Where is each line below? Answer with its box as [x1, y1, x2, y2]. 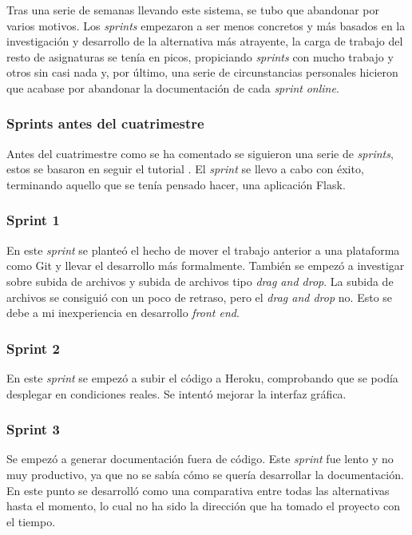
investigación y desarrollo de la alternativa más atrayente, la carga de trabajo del [6, 33, 403, 50]
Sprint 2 [6, 338, 60, 358]
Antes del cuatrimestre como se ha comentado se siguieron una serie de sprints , [6, 145, 394, 161]
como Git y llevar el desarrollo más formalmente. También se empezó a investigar [6, 257, 405, 274]
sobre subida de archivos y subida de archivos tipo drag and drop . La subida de [6, 272, 394, 289]
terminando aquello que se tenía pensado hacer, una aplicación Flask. [6, 176, 346, 192]
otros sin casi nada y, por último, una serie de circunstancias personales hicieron [6, 64, 398, 81]
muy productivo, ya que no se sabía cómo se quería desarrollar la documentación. [6, 466, 404, 482]
